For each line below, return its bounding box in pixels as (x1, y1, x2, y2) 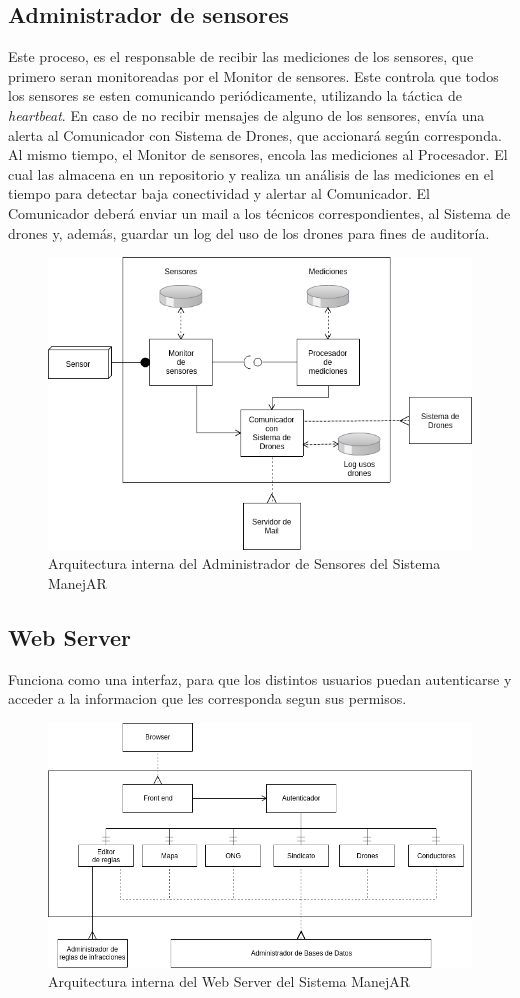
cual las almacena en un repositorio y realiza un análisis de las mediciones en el (8, 163, 494, 184)
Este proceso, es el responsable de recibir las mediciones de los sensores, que (8, 46, 474, 67)
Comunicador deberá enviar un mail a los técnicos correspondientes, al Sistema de (8, 202, 511, 223)
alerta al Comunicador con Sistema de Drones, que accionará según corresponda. (8, 124, 502, 145)
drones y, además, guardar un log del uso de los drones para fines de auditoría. (8, 222, 490, 243)
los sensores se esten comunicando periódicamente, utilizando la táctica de (8, 85, 462, 106)
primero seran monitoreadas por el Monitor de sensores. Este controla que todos (8, 65, 499, 86)
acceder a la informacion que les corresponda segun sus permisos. (8, 688, 407, 709)
